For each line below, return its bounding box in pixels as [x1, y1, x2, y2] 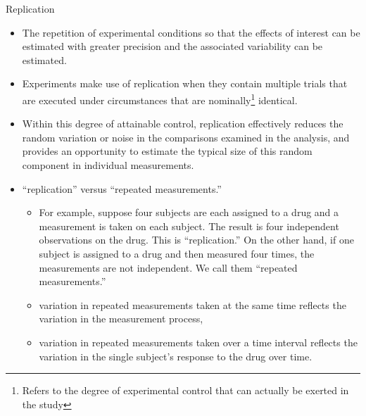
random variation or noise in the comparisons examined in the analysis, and [22, 130, 350, 144]
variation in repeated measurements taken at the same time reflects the [39, 297, 346, 312]
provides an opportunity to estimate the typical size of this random [22, 144, 313, 158]
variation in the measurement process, [39, 311, 203, 326]
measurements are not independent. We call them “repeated [39, 260, 298, 275]
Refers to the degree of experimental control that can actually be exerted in [22, 383, 349, 398]
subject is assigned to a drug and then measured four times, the [39, 246, 315, 260]
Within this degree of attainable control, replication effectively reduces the [22, 116, 343, 131]
